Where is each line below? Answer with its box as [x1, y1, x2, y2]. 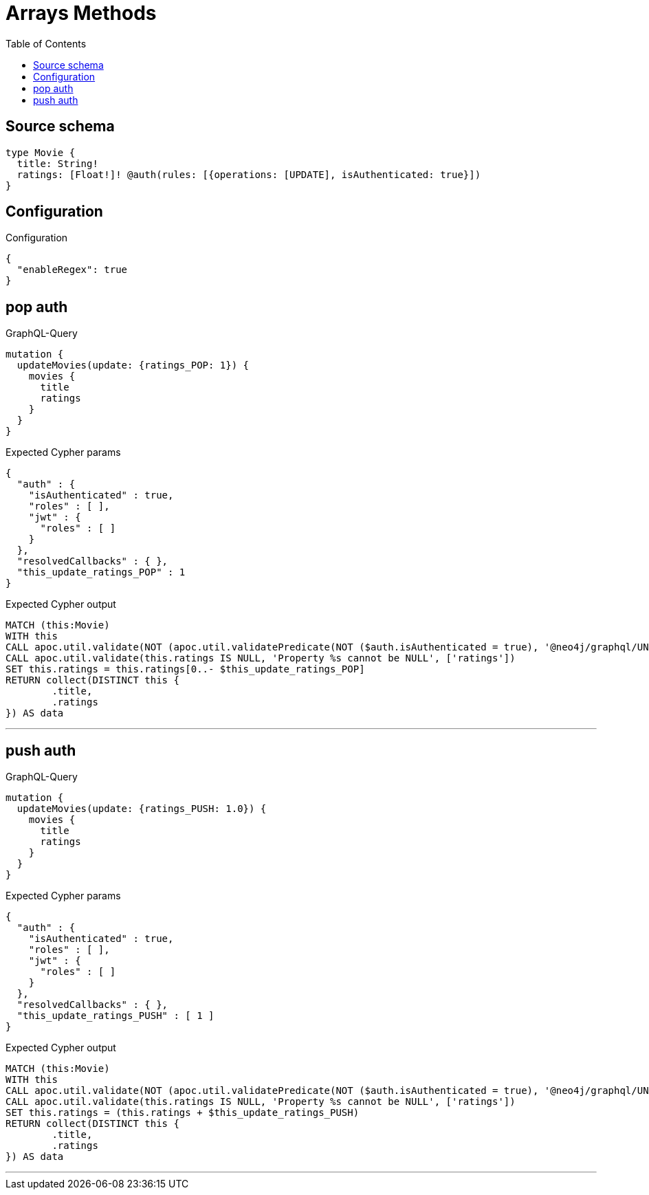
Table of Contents [5, 37, 87, 50]
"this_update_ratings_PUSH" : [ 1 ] [16, 1010, 214, 1022]
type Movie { [5, 146, 76, 158]
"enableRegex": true [16, 264, 128, 276]
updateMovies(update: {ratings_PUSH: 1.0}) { [16, 803, 267, 815]
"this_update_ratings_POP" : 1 [16, 567, 186, 578]
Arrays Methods [5, 1, 157, 25]
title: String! [16, 157, 98, 169]
